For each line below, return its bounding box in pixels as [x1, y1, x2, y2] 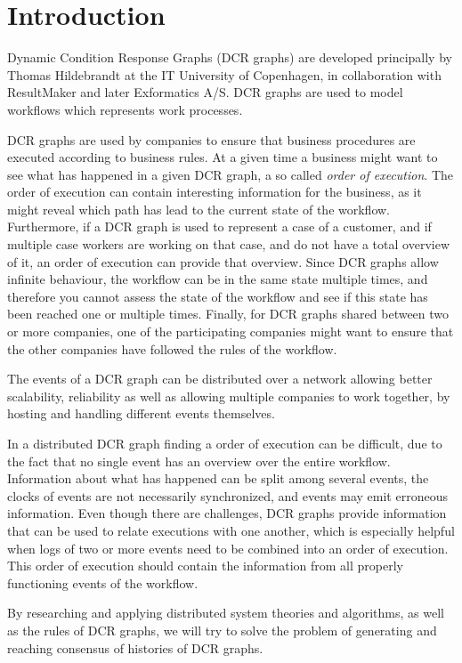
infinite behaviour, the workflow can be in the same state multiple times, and [7, 270, 428, 288]
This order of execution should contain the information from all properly [7, 556, 403, 575]
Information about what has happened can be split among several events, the [7, 469, 429, 488]
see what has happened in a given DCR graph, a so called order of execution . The [7, 165, 454, 183]
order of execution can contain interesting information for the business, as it [7, 182, 422, 201]
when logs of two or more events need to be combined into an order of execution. [7, 538, 449, 557]
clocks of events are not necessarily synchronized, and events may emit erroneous [7, 486, 448, 505]
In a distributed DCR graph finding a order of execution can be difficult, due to [7, 434, 442, 452]
